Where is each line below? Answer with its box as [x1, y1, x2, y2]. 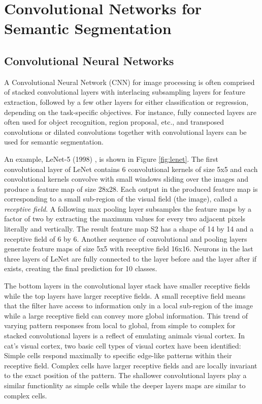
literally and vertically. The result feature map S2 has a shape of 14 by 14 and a [4, 223, 254, 234]
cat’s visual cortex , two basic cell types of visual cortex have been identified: [4, 340, 241, 351]
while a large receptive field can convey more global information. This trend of [4, 310, 248, 321]
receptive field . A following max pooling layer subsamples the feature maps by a [4, 203, 251, 214]
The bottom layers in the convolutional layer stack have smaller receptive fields [4, 280, 250, 291]
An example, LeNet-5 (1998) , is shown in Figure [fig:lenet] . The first [4, 153, 218, 164]
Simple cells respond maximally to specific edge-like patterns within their [4, 350, 232, 361]
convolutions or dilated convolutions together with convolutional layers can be [4, 126, 247, 137]
